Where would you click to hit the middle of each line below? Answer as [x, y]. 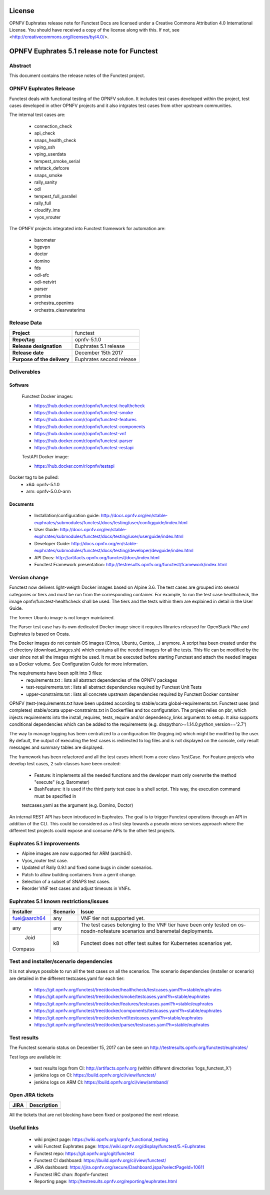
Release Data [25, 323]
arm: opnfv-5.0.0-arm [48, 491]
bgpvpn [42, 247]
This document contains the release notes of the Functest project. [77, 76]
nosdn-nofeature [101, 931]
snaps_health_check [55, 140]
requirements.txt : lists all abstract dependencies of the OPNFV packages [102, 680]
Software [19, 385]
